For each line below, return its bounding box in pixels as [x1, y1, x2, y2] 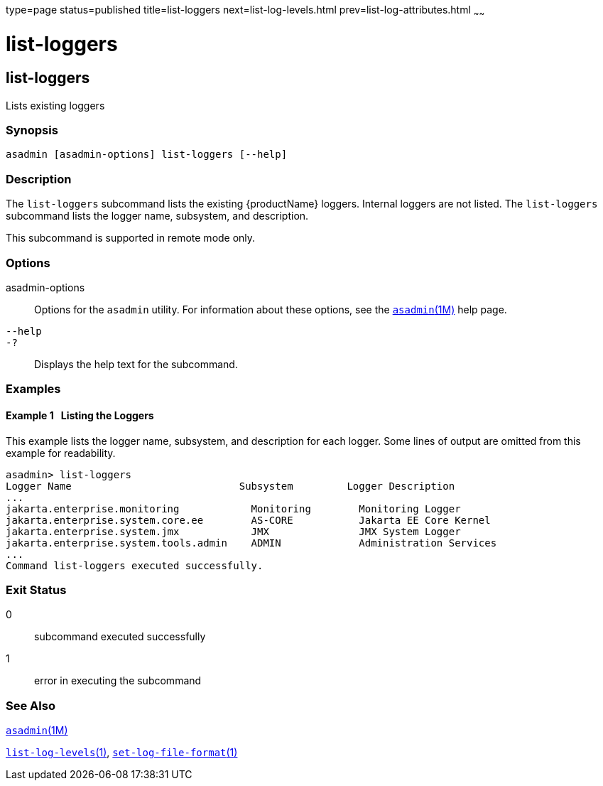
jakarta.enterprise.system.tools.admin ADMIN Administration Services [6, 537, 497, 549]
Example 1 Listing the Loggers [6, 409, 154, 421]
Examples [6, 382, 61, 397]
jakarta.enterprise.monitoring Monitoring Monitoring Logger [6, 502, 461, 515]
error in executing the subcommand [34, 674, 202, 687]
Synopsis [6, 123, 58, 138]
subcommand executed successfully [34, 630, 206, 643]
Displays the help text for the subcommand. [34, 357, 238, 370]
